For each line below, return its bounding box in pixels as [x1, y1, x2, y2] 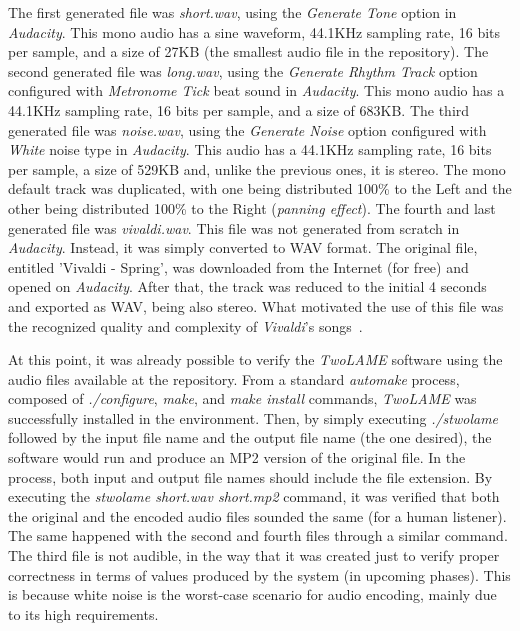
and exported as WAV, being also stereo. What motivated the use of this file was [8, 295, 504, 316]
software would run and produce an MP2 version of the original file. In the [8, 447, 466, 468]
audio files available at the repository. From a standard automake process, [8, 368, 460, 389]
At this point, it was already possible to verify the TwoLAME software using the [8, 349, 503, 370]
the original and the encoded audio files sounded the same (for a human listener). [8, 505, 507, 526]
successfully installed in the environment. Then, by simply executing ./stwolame [8, 407, 499, 428]
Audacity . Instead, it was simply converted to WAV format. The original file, [8, 237, 478, 258]
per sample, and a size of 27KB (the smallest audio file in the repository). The [8, 41, 489, 62]
